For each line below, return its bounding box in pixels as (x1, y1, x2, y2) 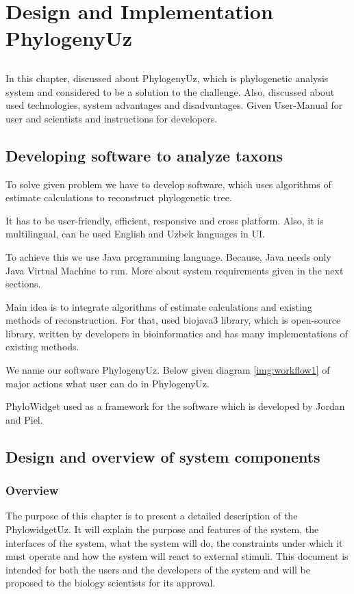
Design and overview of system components (5, 445, 320, 467)
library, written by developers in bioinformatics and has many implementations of (5, 326, 348, 340)
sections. (5, 276, 41, 291)
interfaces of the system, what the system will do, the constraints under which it (5, 535, 343, 550)
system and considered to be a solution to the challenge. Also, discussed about (5, 84, 335, 99)
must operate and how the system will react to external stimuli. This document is (5, 549, 349, 563)
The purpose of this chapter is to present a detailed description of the (5, 508, 298, 523)
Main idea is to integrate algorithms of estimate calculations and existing (5, 299, 312, 313)
